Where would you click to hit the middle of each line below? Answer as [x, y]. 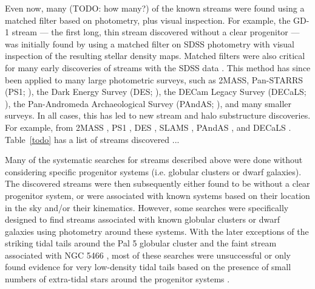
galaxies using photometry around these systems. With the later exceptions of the [157, 231]
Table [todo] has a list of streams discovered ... [92, 139]
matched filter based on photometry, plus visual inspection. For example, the [148, 20]
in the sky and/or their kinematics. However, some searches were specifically [147, 207]
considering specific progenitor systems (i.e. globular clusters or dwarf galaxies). [153, 171]
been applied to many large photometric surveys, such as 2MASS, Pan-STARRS [154, 79]
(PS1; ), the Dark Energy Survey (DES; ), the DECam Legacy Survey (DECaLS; [156, 92]
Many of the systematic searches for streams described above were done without [154, 160]
